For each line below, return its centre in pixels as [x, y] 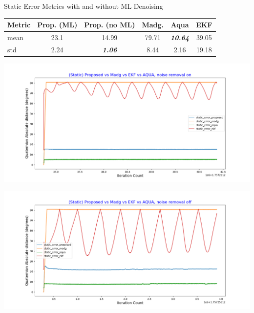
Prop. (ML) [57, 25]
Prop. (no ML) [110, 25]
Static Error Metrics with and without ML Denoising [84, 6]
